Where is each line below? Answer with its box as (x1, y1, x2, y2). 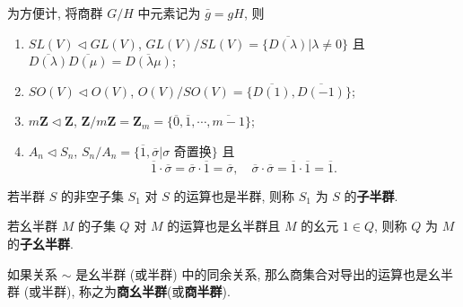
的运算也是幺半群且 (167, 216, 281, 235)
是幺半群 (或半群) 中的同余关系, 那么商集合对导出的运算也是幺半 (75, 264, 453, 283)
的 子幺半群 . (7, 233, 74, 252)
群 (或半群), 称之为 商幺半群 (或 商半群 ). (7, 282, 231, 301)
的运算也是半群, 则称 (173, 186, 295, 205)
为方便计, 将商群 (7, 4, 103, 22)
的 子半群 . (344, 186, 398, 205)
